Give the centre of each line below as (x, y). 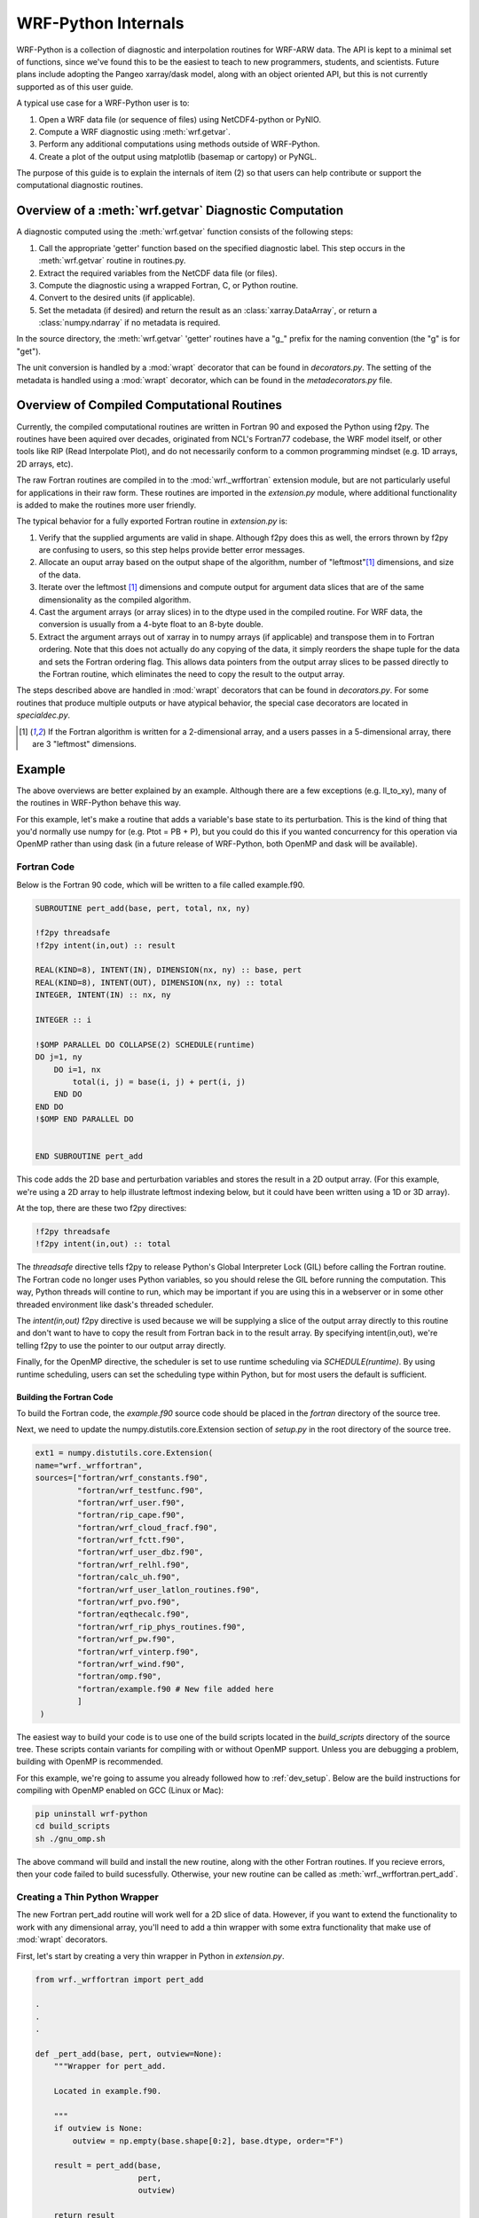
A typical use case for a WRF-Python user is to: (103, 103)
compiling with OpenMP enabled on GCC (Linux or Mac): (120, 1790)
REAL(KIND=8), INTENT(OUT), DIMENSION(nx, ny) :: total (159, 982)
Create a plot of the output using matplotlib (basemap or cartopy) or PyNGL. (177, 156)
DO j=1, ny (59, 1057)
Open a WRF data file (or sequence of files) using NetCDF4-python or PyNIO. (180, 119)
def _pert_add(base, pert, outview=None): (129, 2053)
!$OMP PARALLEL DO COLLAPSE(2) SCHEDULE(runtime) (145, 1044)
